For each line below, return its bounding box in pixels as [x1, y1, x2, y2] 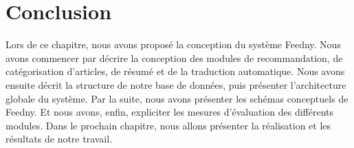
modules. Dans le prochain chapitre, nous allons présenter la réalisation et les [5, 118, 331, 132]
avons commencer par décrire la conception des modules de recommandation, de [5, 50, 343, 65]
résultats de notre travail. [5, 131, 113, 146]
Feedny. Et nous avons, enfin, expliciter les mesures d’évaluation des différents [5, 105, 334, 119]
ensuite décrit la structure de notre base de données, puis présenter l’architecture [5, 77, 346, 92]
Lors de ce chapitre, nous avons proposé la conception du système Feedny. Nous [5, 37, 341, 52]
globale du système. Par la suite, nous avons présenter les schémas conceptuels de [5, 91, 349, 105]
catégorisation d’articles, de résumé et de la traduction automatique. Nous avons [5, 64, 345, 78]
